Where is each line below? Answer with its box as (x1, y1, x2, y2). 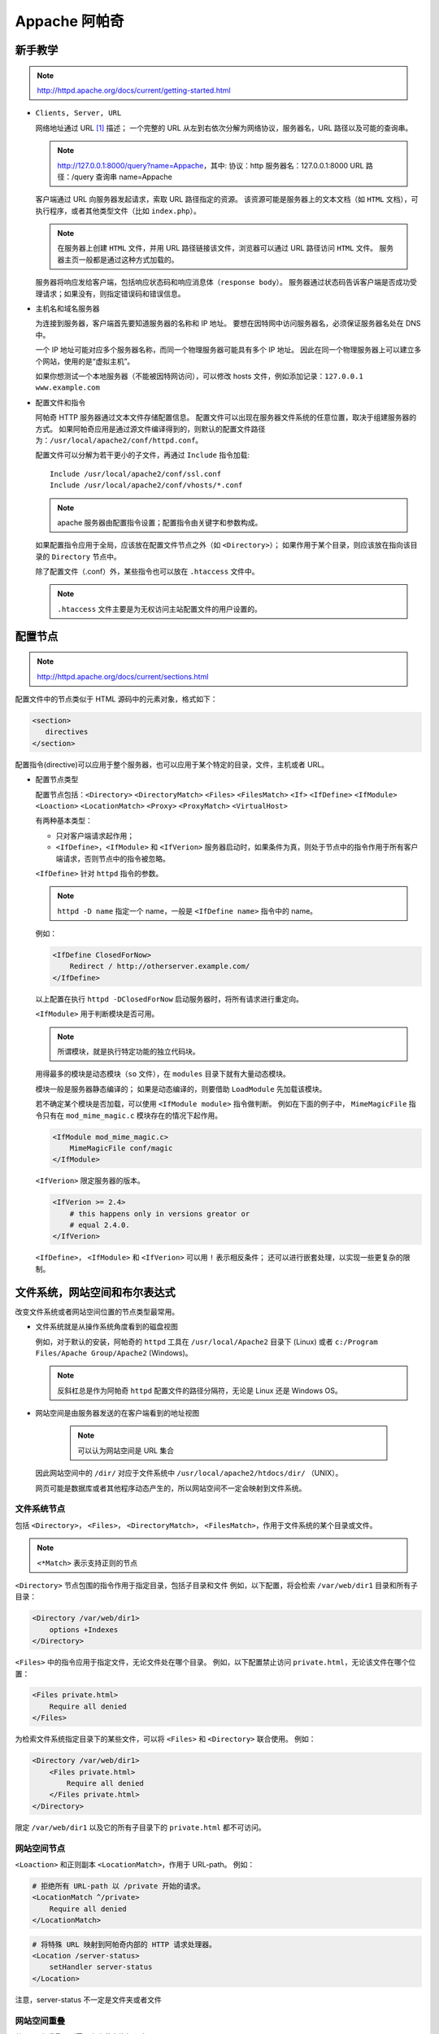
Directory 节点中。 (51, 552, 121, 561)
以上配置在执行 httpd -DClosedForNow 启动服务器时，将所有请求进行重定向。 (35, 993, 304, 1004)
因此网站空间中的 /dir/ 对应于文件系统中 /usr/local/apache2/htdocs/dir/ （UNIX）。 (35, 1469, 343, 1478)
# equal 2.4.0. (69, 1220, 130, 1230)
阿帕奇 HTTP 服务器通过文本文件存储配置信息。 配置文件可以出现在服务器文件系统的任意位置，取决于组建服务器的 (35, 412, 417, 422)
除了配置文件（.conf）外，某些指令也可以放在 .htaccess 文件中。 (35, 566, 259, 577)
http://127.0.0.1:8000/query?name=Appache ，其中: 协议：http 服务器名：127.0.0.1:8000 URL (57, 160, 365, 170)
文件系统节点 (15, 1504, 66, 1515)
